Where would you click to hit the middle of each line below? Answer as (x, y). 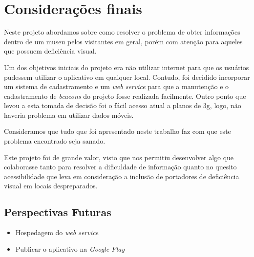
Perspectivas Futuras (58, 212)
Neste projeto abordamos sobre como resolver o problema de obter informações (122, 32)
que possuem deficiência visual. (50, 51)
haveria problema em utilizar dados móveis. (69, 115)
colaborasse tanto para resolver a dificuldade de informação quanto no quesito (120, 167)
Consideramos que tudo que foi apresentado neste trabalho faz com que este (117, 131)
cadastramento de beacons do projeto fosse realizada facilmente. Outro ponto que (125, 96)
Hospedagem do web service (57, 232)
